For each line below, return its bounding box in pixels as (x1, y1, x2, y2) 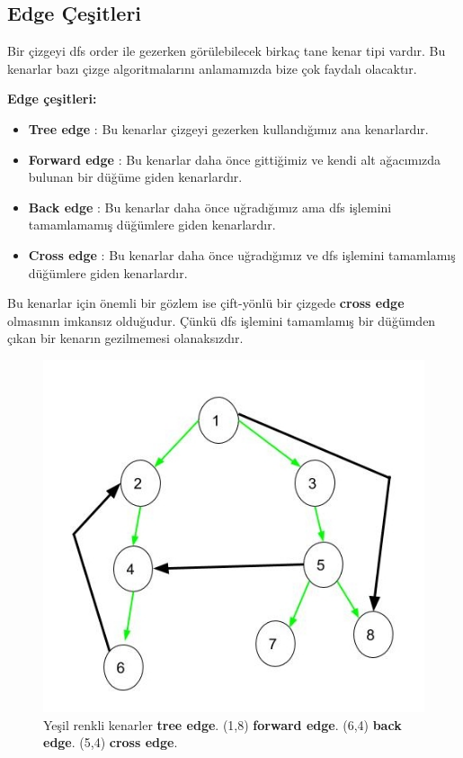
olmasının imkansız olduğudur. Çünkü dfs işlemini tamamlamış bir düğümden (7, 311, 436, 329)
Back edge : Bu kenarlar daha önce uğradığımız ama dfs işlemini (28, 197, 392, 216)
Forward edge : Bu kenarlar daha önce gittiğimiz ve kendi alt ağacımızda (28, 149, 441, 168)
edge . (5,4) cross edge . (43, 733, 178, 752)
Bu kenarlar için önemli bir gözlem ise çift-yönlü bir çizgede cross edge (7, 293, 405, 312)
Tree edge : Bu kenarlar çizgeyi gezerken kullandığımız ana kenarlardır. (28, 119, 429, 138)
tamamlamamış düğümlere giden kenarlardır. (28, 215, 276, 234)
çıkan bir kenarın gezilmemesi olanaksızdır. (7, 329, 244, 347)
